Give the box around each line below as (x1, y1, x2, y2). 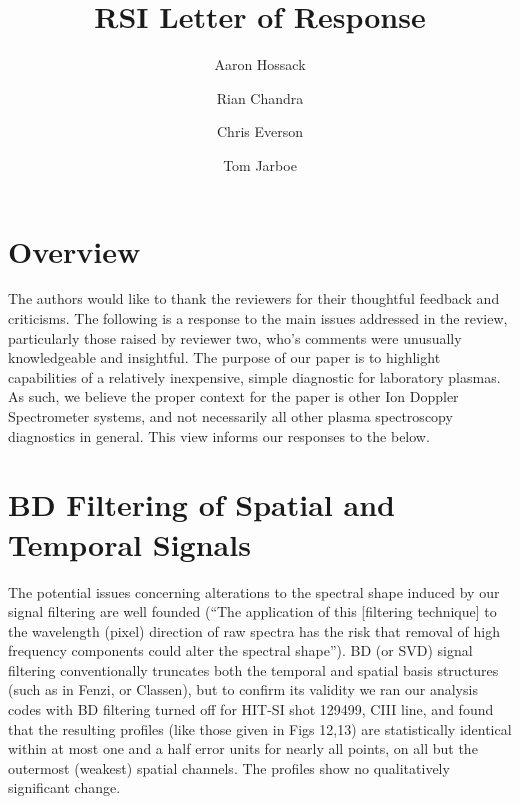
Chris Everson (217, 121, 303, 142)
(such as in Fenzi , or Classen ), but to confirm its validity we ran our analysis (8, 679, 478, 700)
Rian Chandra (216, 87, 304, 108)
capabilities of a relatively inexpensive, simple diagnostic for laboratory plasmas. (8, 366, 501, 387)
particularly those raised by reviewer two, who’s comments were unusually (8, 327, 462, 348)
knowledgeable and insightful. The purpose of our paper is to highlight (8, 347, 441, 368)
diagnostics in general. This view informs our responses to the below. (8, 425, 430, 446)
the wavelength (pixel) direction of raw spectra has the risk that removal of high (8, 620, 500, 641)
